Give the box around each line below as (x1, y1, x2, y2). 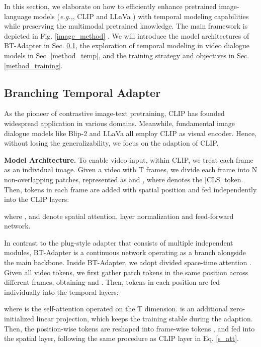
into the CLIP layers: (4, 194, 69, 204)
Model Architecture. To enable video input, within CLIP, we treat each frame (4, 154, 253, 165)
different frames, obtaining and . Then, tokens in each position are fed (4, 277, 220, 287)
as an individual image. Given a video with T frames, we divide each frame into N (4, 164, 257, 175)
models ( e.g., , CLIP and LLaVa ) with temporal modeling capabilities (33, 11, 249, 21)
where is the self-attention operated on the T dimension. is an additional (4, 303, 228, 314)
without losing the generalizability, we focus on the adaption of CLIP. (4, 138, 219, 148)
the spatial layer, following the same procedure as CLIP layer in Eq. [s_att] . (4, 333, 239, 343)
